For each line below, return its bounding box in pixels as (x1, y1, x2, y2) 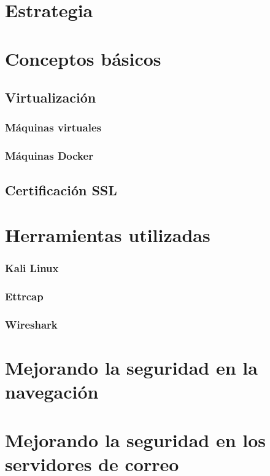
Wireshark (5, 316, 58, 332)
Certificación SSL (5, 180, 117, 199)
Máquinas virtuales (5, 120, 101, 135)
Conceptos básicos (5, 45, 161, 71)
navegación (5, 379, 99, 404)
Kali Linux (5, 260, 59, 276)
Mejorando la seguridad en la (5, 355, 258, 380)
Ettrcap (5, 289, 44, 304)
